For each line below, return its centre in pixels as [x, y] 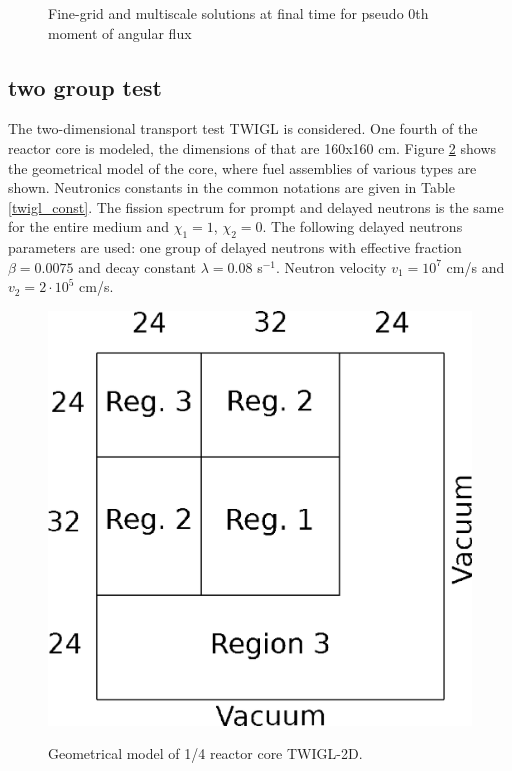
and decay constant [137, 266]
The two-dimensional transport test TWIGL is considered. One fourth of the [243, 128]
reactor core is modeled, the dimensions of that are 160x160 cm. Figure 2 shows [252, 147]
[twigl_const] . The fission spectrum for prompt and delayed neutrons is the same [256, 206]
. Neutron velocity [331, 266]
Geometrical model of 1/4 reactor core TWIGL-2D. [205, 753]
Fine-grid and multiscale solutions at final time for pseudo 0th [238, 13]
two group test [85, 86]
